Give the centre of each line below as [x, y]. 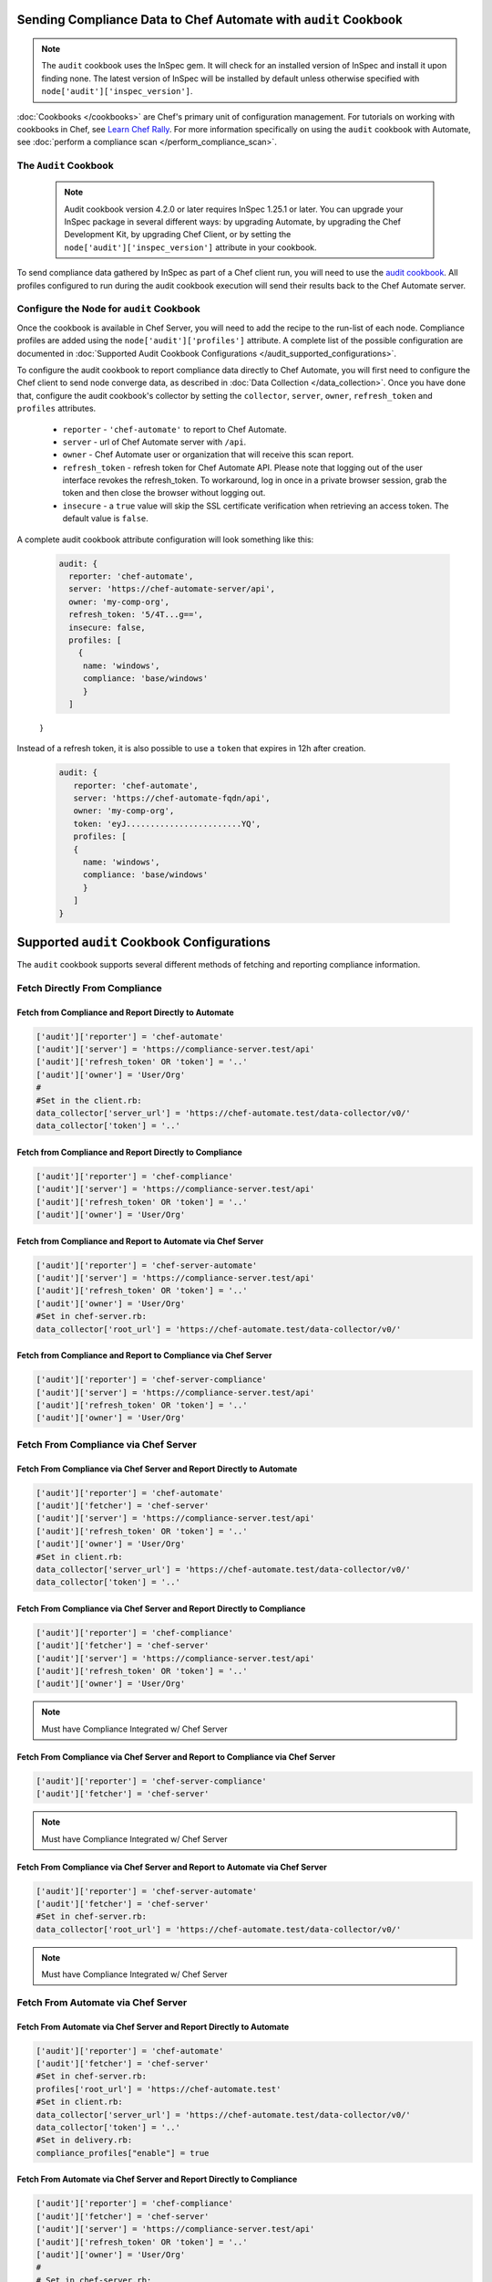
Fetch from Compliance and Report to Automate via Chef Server [140, 1240]
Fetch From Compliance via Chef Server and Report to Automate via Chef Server [172, 1867]
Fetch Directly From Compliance [90, 988]
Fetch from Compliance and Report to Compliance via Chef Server [144, 1356]
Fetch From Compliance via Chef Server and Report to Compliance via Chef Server [176, 1756]
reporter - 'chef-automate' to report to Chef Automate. [174, 429]
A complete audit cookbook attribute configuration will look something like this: [165, 539]
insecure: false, [107, 627]
